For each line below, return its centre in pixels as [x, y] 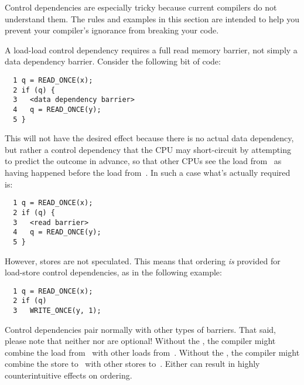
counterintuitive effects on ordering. [69, 375]
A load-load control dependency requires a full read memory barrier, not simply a [151, 50]
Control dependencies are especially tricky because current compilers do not [141, 7]
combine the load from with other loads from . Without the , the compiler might [152, 352]
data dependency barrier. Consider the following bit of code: [113, 61]
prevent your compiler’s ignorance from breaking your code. [112, 30]
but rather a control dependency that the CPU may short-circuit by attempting [148, 149]
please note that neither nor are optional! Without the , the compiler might [140, 341]
